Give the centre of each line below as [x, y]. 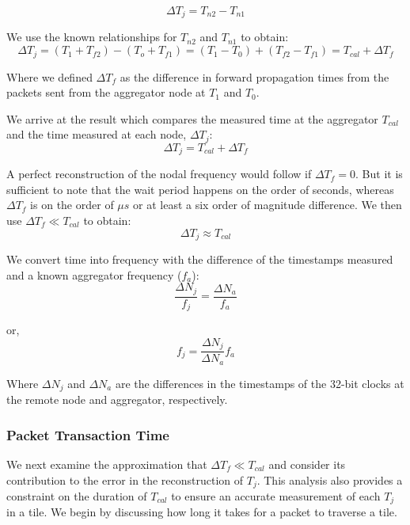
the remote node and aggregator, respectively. [117, 399]
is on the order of [72, 205]
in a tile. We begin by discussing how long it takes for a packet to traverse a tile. [202, 512]
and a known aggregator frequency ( [94, 274]
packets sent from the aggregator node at [106, 92]
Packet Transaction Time [88, 434]
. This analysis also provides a [330, 479]
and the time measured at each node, [97, 134]
